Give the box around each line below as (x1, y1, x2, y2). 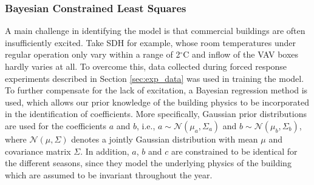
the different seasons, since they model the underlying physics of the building (5, 156, 292, 169)
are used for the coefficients (5, 119, 107, 132)
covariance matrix (5, 144, 71, 157)
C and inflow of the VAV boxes (183, 48, 299, 61)
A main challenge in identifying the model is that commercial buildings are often (5, 24, 305, 37)
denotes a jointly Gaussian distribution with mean (71, 132, 258, 145)
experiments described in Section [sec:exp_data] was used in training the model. (5, 72, 304, 84)
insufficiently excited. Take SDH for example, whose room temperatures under (5, 36, 296, 49)
